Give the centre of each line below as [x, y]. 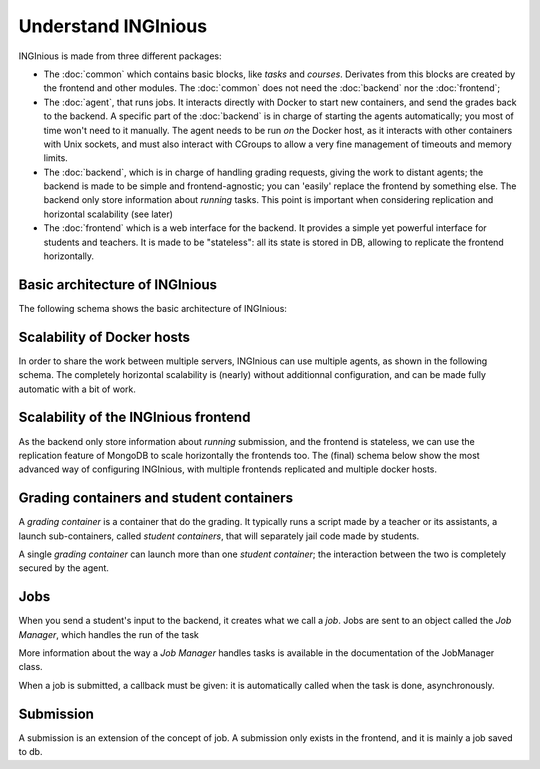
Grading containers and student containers [156, 498]
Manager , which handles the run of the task [108, 634]
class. [31, 667]
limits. [56, 158]
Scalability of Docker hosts [104, 336]
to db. [30, 752]
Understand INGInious [113, 26]
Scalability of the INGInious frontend [134, 417]
